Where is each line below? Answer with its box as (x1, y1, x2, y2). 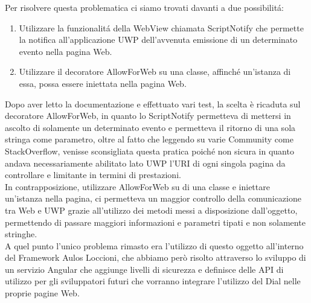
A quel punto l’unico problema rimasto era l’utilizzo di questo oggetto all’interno (5, 239, 304, 252)
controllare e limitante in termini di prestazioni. (5, 168, 181, 181)
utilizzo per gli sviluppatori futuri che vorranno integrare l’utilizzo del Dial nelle (5, 275, 301, 287)
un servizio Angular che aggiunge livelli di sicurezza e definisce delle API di (5, 263, 284, 275)
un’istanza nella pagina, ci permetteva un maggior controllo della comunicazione (5, 192, 301, 205)
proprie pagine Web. (5, 287, 80, 299)
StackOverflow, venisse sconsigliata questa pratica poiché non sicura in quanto (5, 144, 294, 157)
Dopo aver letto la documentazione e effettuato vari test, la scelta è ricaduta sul (5, 97, 301, 110)
